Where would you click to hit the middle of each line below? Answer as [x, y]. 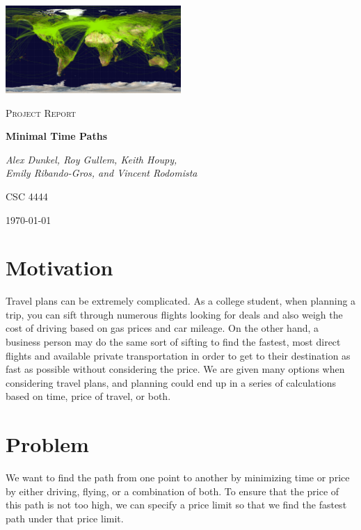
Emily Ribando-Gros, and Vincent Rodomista [102, 173]
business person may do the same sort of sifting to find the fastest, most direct [173, 342]
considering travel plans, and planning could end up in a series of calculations [171, 382]
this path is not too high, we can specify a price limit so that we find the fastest [176, 505]
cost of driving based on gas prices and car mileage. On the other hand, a [162, 328]
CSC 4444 [27, 196]
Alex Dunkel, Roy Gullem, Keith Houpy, [91, 159]
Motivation [59, 267]
